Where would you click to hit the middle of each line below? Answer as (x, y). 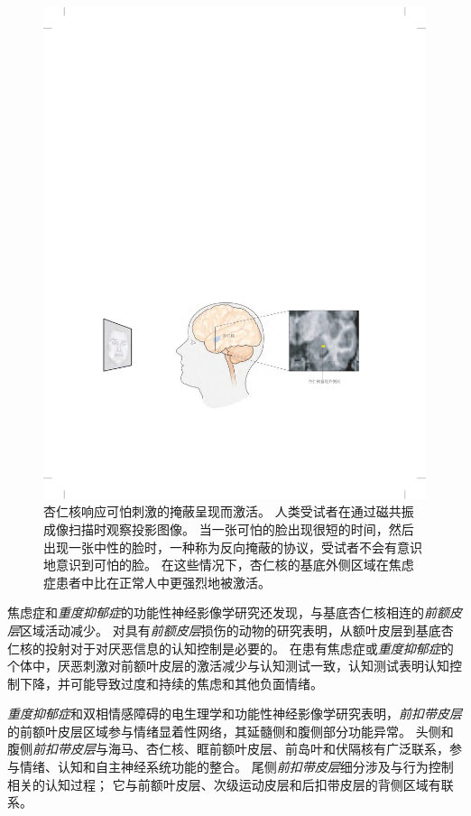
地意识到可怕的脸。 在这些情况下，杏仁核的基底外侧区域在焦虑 (229, 565)
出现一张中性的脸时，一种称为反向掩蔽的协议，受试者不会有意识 (233, 547)
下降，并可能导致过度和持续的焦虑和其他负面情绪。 (171, 683)
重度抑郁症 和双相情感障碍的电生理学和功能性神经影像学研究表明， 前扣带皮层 (235, 714)
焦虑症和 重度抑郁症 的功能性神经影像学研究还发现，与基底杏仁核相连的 (216, 612)
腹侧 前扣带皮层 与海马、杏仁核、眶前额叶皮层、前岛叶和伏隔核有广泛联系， (228, 749)
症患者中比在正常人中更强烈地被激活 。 (157, 582)
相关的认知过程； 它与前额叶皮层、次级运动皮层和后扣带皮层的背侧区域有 (224, 784)
